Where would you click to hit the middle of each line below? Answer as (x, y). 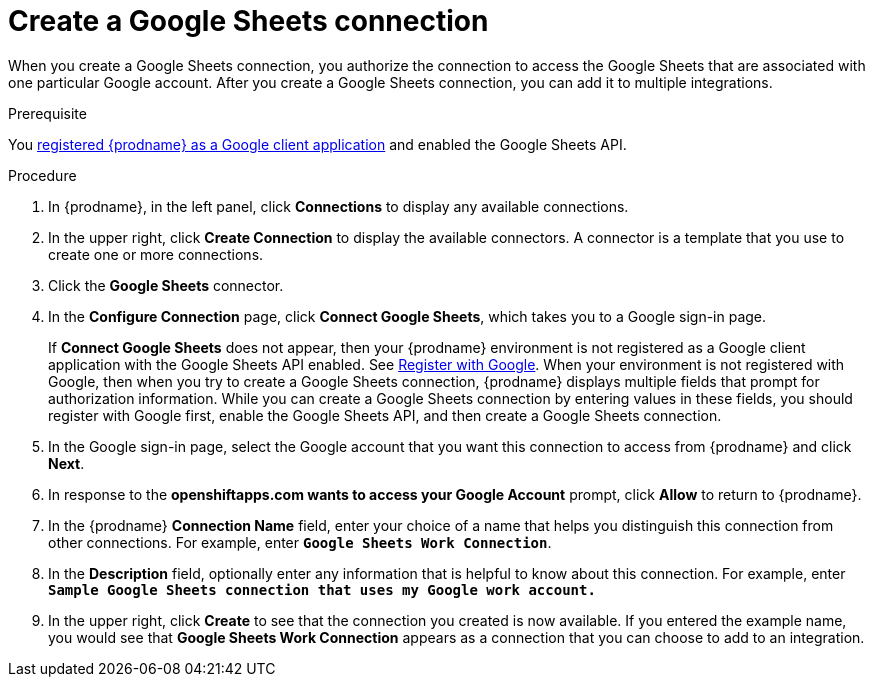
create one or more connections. (156, 254)
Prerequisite (47, 113)
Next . (66, 463)
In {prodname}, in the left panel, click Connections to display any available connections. (338, 206)
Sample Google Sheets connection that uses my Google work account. (322, 589)
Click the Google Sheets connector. (166, 285)
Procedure (42, 175)
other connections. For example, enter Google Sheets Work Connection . (300, 542)
